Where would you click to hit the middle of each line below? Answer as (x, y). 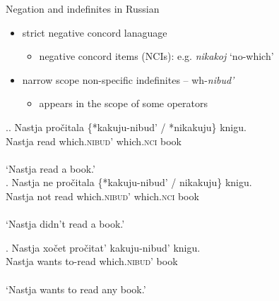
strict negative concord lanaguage (95, 32)
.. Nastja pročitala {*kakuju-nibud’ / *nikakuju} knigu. (126, 127)
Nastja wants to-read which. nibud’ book (92, 261)
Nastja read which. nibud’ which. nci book (94, 141)
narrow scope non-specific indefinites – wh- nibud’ (128, 79)
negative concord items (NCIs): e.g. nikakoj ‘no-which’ (156, 56)
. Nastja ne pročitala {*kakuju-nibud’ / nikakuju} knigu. (129, 182)
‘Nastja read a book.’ (51, 168)
